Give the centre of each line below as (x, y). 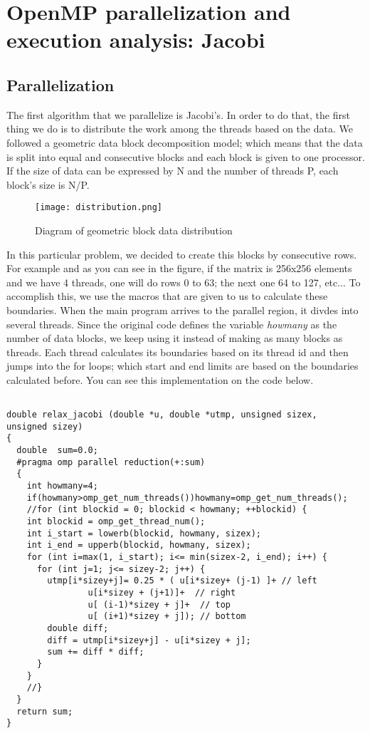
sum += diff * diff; (96, 652)
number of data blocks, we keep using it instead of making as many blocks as (175, 338)
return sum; (45, 711)
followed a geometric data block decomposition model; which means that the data (185, 142)
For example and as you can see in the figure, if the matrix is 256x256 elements (179, 268)
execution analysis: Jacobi (136, 40)
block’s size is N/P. (48, 184)
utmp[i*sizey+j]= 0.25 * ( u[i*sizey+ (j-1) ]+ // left (182, 581)
